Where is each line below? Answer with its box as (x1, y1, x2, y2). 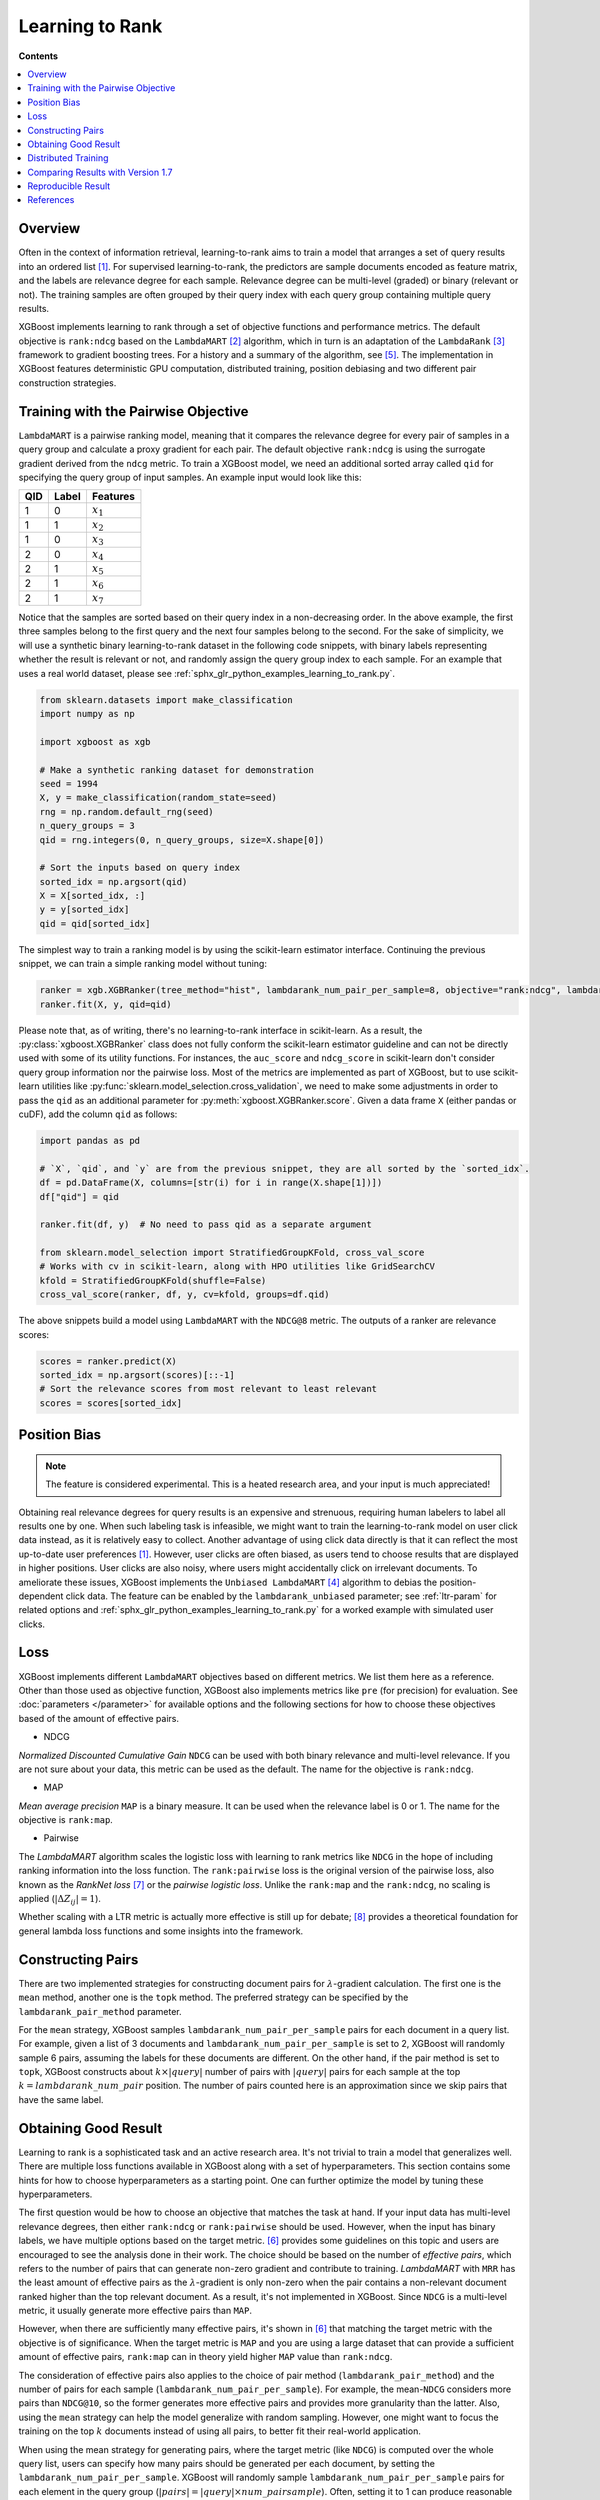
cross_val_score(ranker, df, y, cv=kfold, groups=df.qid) (39, 1289, 330, 1300)
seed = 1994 (39, 778, 99, 789)
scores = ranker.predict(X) (39, 1355, 177, 1367)
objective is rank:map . (18, 1814, 114, 1826)
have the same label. (18, 2093, 104, 2105)
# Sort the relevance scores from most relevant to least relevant (39, 1383, 378, 1395)
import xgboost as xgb (39, 736, 151, 747)
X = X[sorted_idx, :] (39, 890, 146, 902)
